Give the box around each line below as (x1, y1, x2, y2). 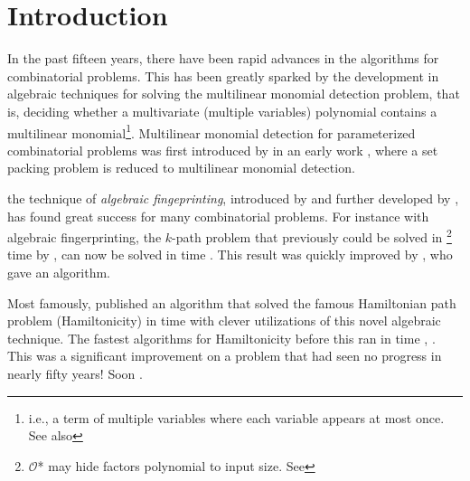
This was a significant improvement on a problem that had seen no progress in (7, 346, 442, 365)
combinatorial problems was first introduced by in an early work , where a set (7, 140, 438, 159)
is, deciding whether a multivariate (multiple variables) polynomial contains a (7, 101, 437, 120)
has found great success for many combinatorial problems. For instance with (7, 206, 429, 225)
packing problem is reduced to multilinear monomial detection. (7, 158, 355, 177)
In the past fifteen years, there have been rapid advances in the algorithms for (7, 49, 439, 68)
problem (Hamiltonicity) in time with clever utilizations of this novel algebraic (7, 311, 441, 330)
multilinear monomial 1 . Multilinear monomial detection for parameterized (7, 120, 416, 142)
